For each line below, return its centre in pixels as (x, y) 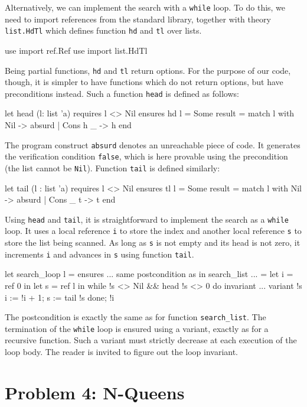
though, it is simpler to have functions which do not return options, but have (144, 82)
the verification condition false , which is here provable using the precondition (146, 156)
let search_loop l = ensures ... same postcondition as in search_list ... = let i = (149, 274)
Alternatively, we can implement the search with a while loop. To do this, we (145, 7)
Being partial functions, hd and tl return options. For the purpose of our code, (148, 70)
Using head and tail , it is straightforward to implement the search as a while (147, 219)
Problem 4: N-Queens (95, 392)
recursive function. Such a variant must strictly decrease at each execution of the (151, 340)
